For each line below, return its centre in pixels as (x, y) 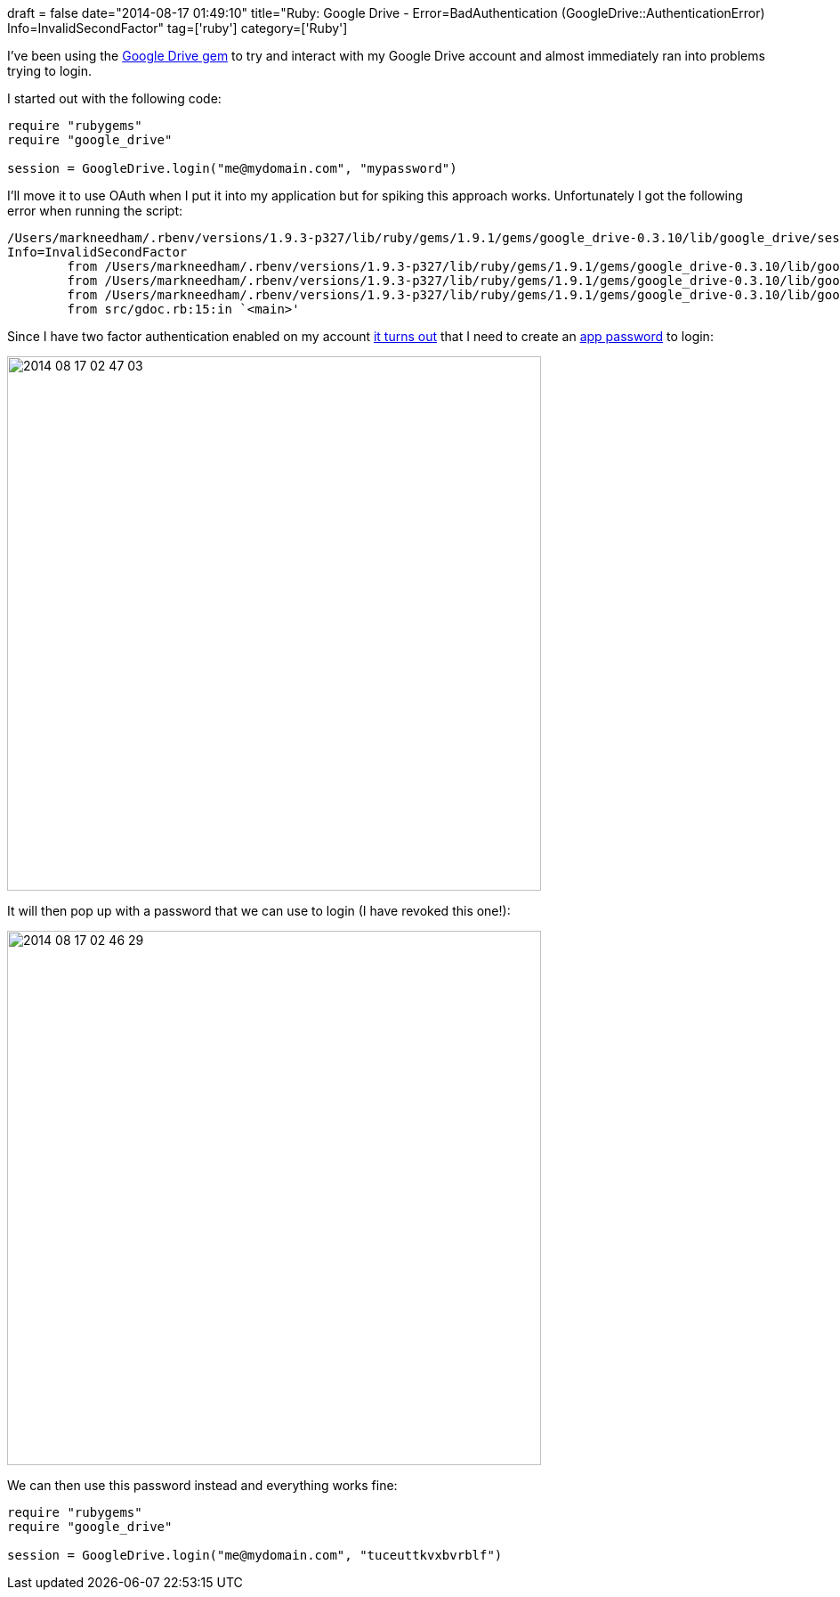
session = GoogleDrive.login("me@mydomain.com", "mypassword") (232, 168)
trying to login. (49, 71)
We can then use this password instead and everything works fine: (202, 1485)
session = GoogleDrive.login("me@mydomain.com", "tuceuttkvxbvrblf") (255, 1555)
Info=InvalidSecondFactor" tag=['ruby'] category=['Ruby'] (178, 28)
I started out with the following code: (114, 98)
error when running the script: (95, 211)
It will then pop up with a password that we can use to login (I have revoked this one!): (259, 911)
